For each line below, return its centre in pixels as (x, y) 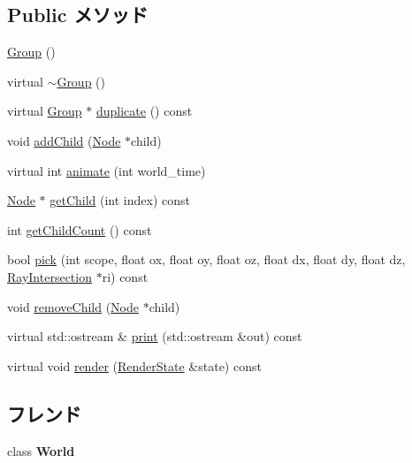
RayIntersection (50, 276)
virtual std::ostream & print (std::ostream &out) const (155, 336)
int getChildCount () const (80, 229)
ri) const (125, 276)
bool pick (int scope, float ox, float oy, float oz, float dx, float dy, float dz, (206, 259)
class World (41, 450)
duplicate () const (144, 111)
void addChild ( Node (64, 140)
